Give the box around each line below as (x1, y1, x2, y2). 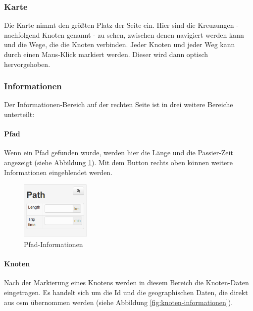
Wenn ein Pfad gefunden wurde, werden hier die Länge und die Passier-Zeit (4, 147, 233, 158)
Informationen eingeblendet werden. (4, 167, 113, 177)
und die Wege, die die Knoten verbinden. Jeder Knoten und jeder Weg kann (4, 39, 235, 50)
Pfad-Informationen (24, 239, 83, 249)
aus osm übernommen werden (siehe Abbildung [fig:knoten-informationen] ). (4, 297, 233, 307)
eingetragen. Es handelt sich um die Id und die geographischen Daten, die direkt (4, 287, 248, 298)
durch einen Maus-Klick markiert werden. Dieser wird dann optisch (4, 49, 208, 59)
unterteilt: (4, 109, 35, 119)
